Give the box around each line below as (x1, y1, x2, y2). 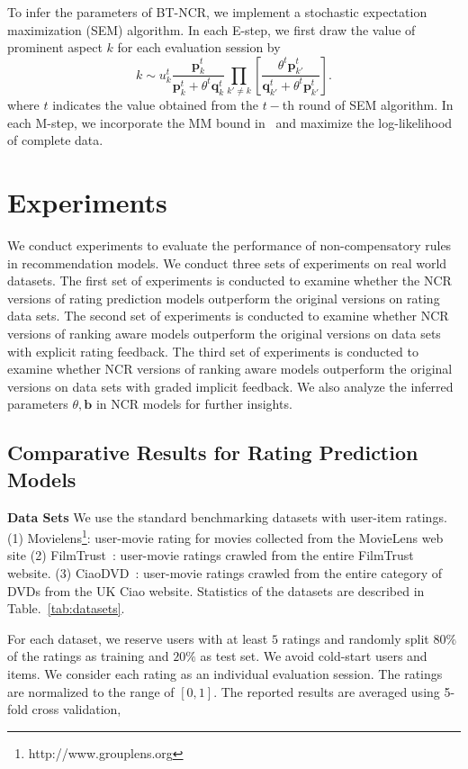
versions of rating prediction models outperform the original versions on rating (7, 288, 440, 307)
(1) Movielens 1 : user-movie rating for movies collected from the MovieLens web (7, 526, 444, 547)
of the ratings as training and (7, 647, 169, 665)
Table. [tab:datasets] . (7, 599, 125, 618)
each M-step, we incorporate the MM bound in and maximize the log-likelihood (7, 113, 453, 131)
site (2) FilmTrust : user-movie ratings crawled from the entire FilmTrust (7, 546, 414, 565)
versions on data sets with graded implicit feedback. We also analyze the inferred (7, 376, 454, 395)
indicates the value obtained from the (52, 95, 258, 114)
